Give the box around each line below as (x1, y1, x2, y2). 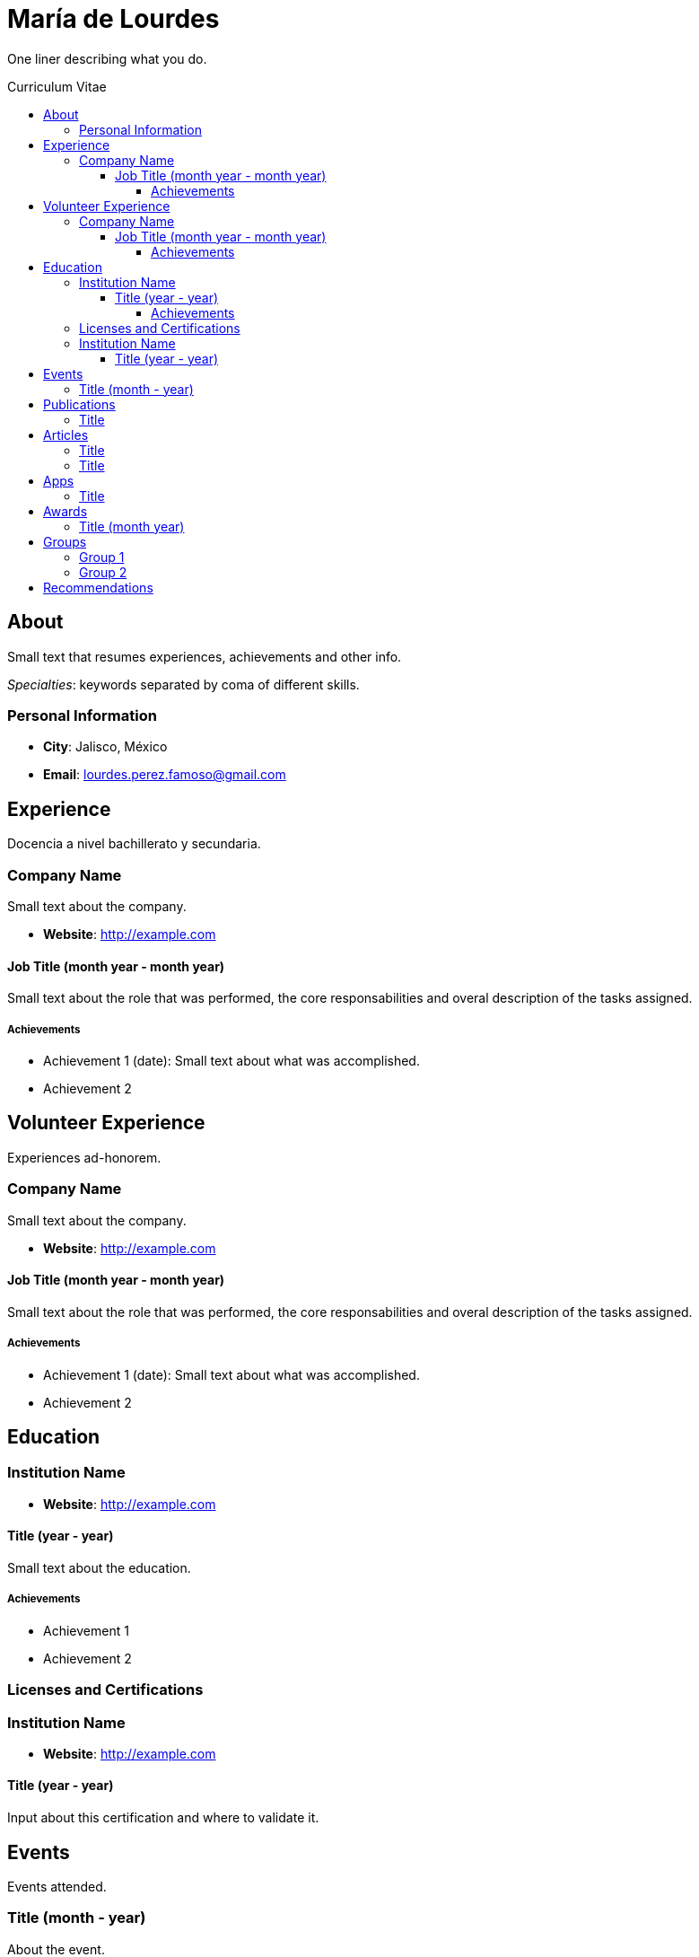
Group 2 (79, 564, 127, 580)
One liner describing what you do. (7, 50, 207, 66)
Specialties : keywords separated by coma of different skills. (7, 676, 360, 692)
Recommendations (43, 579, 153, 595)
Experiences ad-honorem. (7, 1149, 162, 1165)
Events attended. (7, 1878, 107, 1894)
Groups (43, 533, 87, 549)
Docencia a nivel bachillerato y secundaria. (7, 836, 261, 852)
